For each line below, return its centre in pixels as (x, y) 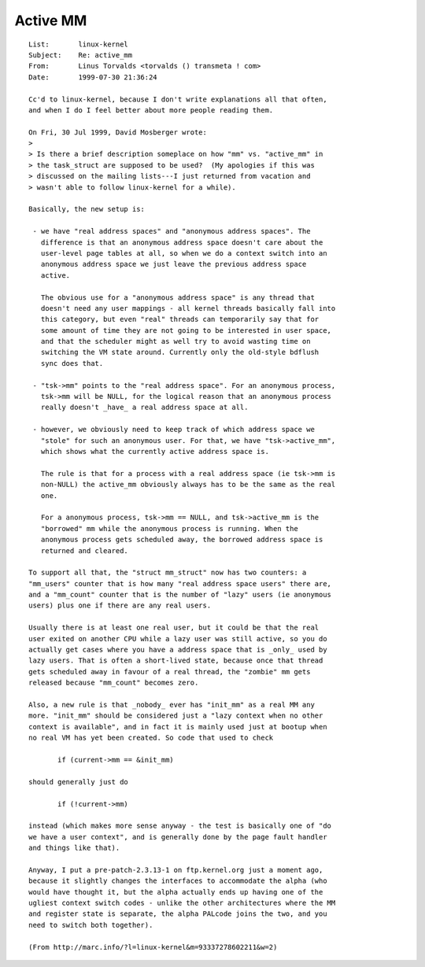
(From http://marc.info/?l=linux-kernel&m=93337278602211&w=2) (153, 947)
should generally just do (79, 782)
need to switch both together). (91, 925)
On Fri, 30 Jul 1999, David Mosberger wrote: (118, 132)
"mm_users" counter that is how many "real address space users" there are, (180, 583)
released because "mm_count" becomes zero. (114, 683)
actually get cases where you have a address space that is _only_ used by (178, 650)
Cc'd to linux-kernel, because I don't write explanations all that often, (178, 99)
